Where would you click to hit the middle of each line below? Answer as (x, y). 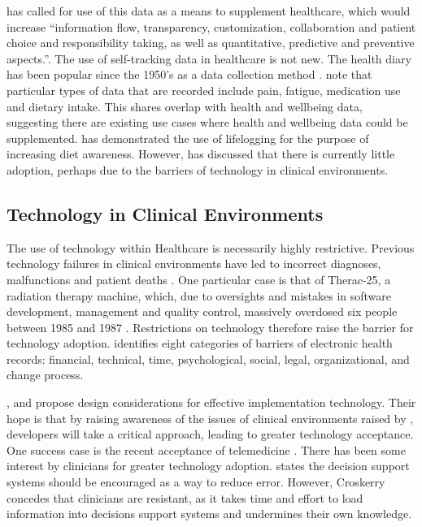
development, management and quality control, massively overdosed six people (202, 311)
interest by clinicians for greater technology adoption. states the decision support (208, 466)
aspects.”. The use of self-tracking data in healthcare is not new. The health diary (209, 58)
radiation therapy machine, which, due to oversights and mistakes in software (199, 295)
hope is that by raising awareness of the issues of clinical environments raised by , (210, 418)
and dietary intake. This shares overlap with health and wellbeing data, (185, 106)
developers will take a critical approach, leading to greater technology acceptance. (210, 434)
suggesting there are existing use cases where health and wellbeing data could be (207, 122)
